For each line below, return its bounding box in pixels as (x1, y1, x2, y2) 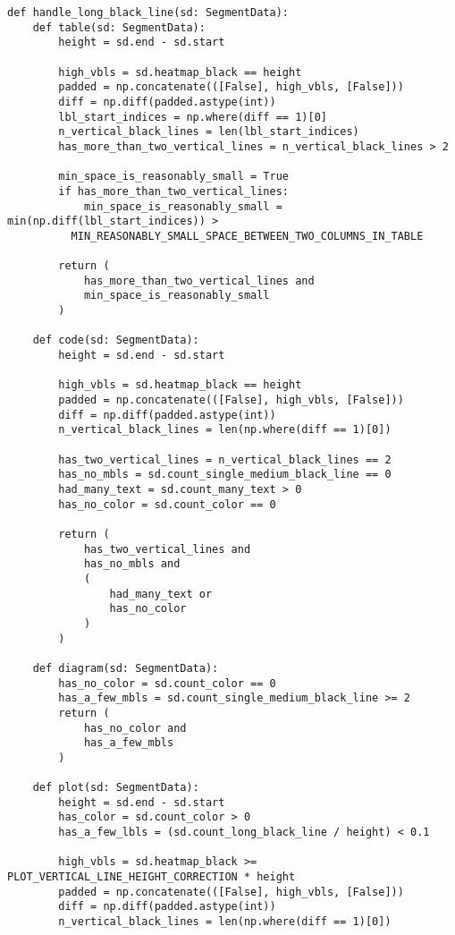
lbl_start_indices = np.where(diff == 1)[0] (58, 110, 327, 123)
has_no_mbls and (83, 557, 181, 571)
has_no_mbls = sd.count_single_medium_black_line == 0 (58, 468, 392, 481)
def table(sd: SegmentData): (32, 21, 206, 34)
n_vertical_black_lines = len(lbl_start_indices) (58, 125, 359, 139)
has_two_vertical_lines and (83, 542, 251, 556)
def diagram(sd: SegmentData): (32, 661, 219, 675)
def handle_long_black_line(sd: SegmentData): (7, 6, 289, 19)
